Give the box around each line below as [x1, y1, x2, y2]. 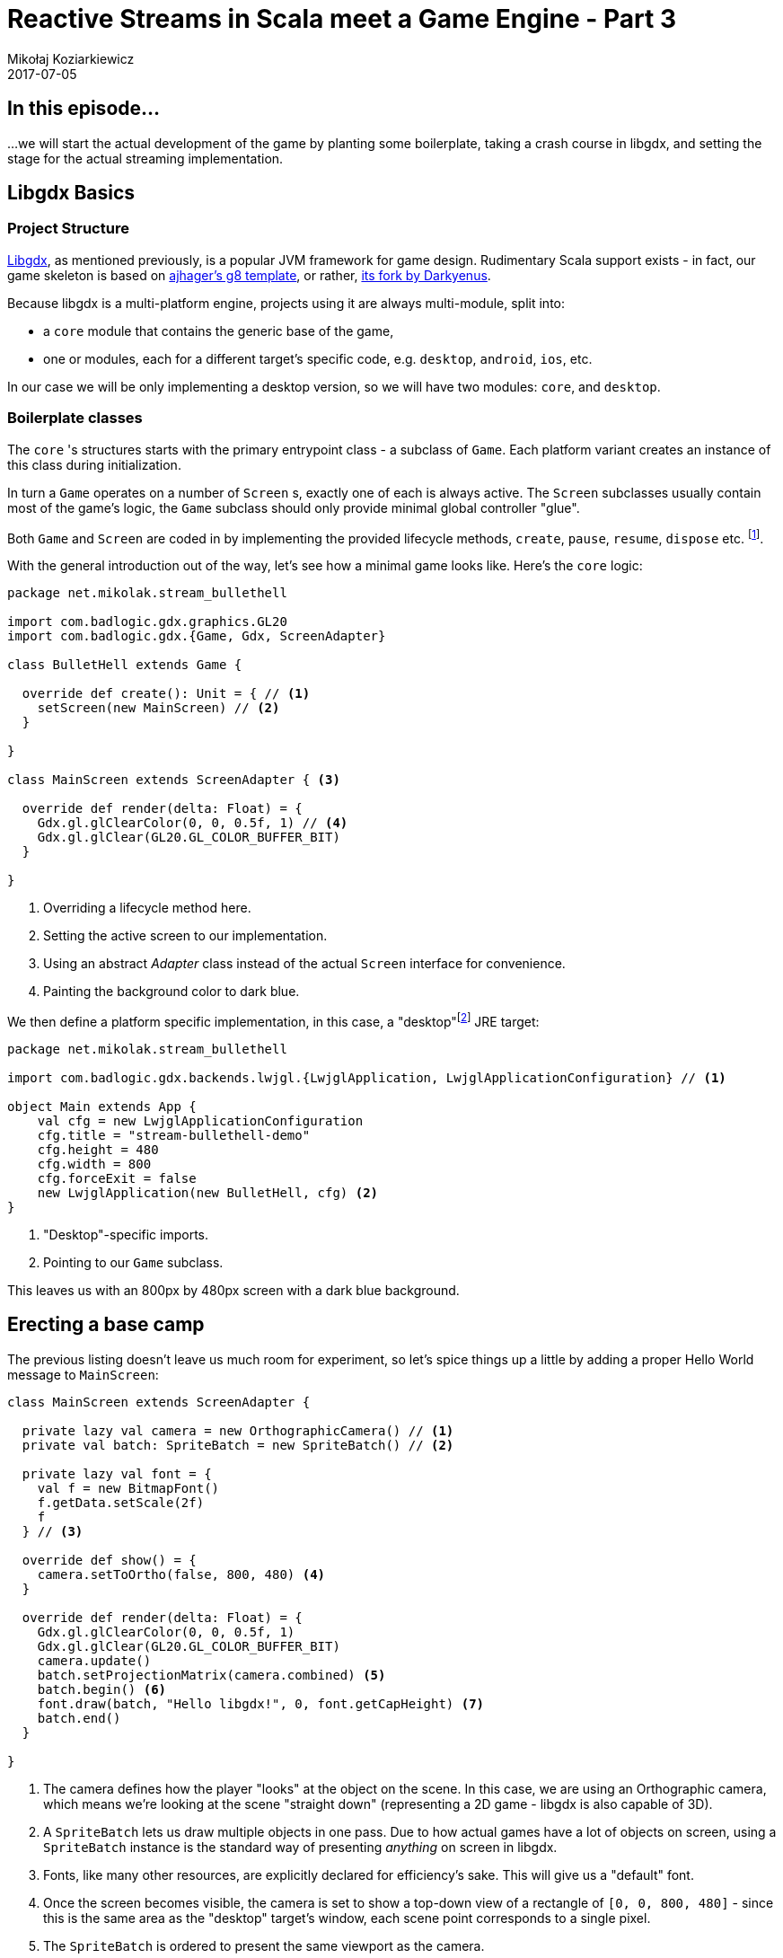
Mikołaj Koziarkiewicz [7, 50, 135, 66]
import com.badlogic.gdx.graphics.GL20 [7, 614, 287, 630]
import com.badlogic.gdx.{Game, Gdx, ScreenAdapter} [7, 629, 386, 644]
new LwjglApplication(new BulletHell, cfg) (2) [37, 1185, 379, 1200]
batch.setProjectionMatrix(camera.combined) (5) [37, 1667, 386, 1682]
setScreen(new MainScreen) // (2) [37, 701, 280, 716]
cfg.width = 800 [37, 1156, 152, 1171]
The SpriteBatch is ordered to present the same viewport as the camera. [43, 1937, 485, 1954]
